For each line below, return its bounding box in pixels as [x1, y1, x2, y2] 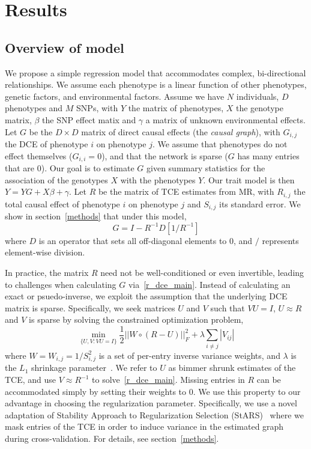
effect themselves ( [5, 149, 73, 162]
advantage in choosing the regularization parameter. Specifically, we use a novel [5, 397, 297, 409]
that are [5, 162, 35, 174]
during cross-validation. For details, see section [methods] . [5, 432, 219, 444]
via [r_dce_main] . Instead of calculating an [128, 278, 291, 290]
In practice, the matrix [5, 266, 89, 278]
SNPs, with [76, 102, 118, 114]
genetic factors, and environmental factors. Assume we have [5, 90, 225, 102]
